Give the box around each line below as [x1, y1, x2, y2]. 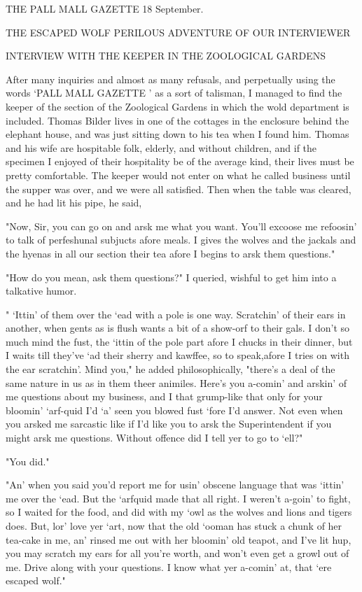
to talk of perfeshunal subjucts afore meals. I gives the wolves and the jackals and [6, 232, 356, 247]
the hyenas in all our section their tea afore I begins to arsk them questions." [6, 246, 335, 260]
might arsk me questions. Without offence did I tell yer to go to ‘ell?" [6, 430, 303, 445]
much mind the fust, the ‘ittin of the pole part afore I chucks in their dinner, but [6, 334, 353, 348]
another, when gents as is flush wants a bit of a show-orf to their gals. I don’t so [6, 320, 350, 335]
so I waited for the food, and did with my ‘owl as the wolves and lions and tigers [6, 505, 352, 519]
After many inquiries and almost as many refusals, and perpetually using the [6, 71, 335, 86]
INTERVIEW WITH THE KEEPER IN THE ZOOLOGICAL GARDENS [6, 48, 326, 63]
